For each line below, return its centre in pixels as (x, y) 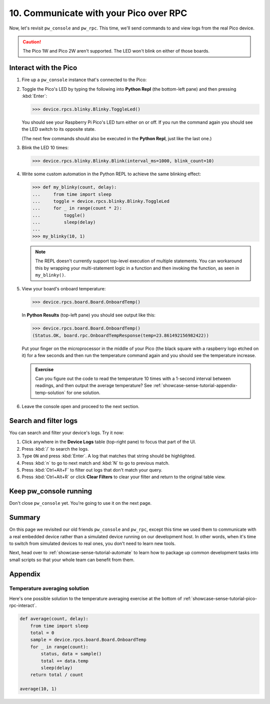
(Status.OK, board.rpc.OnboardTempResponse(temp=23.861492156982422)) (121, 335)
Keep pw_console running (51, 491)
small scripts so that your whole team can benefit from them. (72, 560)
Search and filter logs (43, 421)
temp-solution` (50, 393)
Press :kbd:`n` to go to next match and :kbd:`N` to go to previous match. (95, 463)
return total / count (57, 675)
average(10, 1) (38, 689)
